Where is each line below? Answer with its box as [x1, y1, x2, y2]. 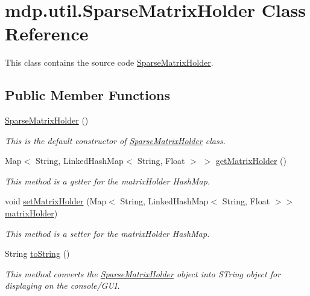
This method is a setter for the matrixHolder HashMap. [5, 227, 210, 239]
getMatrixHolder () [215, 154, 286, 167]
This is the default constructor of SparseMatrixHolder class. [5, 134, 226, 146]
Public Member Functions [5, 86, 170, 104]
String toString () [5, 247, 70, 260]
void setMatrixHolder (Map [5, 195, 107, 207]
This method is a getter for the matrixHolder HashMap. [5, 174, 210, 187]
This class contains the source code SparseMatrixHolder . [5, 56, 214, 69]
